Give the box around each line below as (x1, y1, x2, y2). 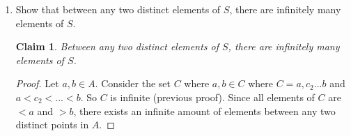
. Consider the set (95, 76, 171, 91)
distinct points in (15, 117, 89, 132)
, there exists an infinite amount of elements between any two (73, 103, 336, 118)
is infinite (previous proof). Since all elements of (110, 89, 315, 104)
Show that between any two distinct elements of (15, 2, 221, 16)
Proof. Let (15, 76, 59, 91)
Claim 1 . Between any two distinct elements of (15, 39, 219, 54)
